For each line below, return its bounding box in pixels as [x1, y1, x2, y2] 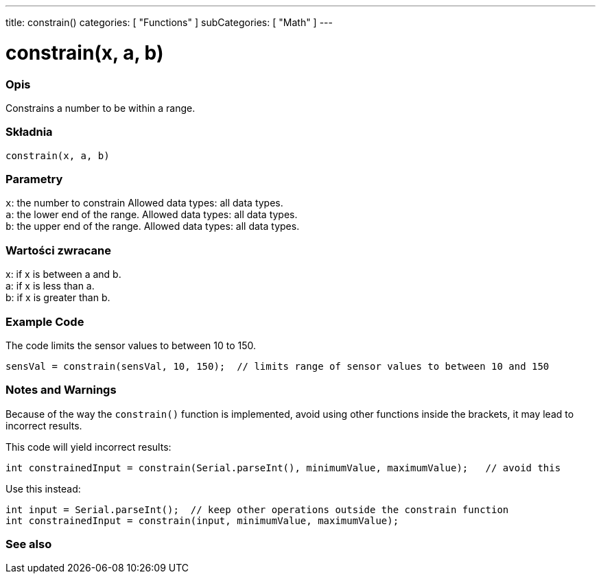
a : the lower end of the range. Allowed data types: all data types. [5, 209, 298, 221]
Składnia [5, 125, 53, 139]
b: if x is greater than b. [5, 292, 110, 304]
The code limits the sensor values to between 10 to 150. [5, 339, 257, 351]
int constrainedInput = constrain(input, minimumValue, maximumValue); [5, 515, 399, 526]
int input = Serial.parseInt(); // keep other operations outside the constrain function [5, 504, 509, 515]
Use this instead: [5, 482, 81, 495]
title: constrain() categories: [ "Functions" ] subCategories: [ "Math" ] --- [5, 16, 333, 28]
